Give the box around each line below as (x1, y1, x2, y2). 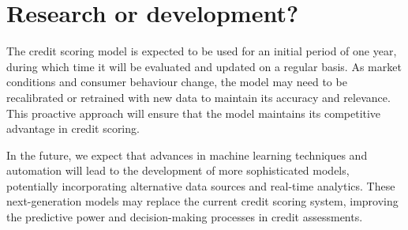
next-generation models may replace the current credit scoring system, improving (6, 193, 399, 209)
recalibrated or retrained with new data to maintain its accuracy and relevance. (6, 89, 391, 105)
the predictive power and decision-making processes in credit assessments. (6, 209, 363, 225)
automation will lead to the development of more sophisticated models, (6, 162, 350, 179)
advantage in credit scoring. (6, 120, 140, 137)
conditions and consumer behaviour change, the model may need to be (6, 74, 347, 90)
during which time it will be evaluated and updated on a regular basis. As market (6, 58, 402, 74)
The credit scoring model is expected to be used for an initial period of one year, (6, 43, 397, 59)
